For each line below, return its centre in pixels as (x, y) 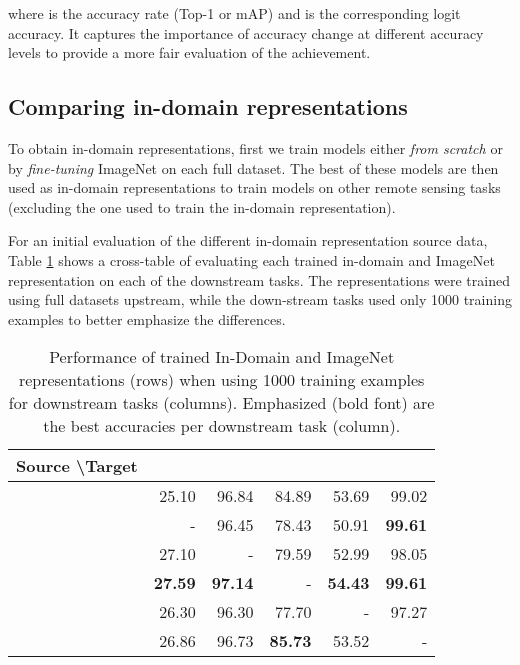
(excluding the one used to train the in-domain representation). (202, 206)
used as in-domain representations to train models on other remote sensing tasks (254, 187)
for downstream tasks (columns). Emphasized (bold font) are (221, 403)
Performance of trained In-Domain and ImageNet (222, 357)
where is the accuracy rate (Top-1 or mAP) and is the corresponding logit (234, 13)
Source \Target (77, 466)
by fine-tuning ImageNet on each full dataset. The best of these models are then (253, 167)
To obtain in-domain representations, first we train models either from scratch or (255, 147)
